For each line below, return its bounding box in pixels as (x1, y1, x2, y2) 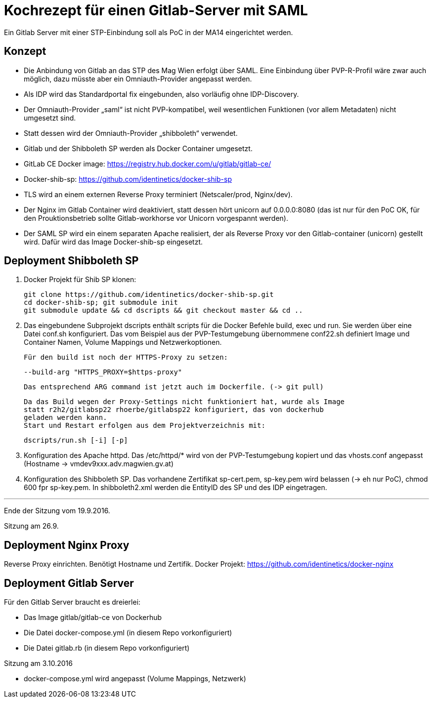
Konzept (4, 45, 46, 58)
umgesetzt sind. (24, 113, 76, 122)
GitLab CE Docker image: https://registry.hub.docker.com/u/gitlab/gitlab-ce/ (24, 159, 271, 168)
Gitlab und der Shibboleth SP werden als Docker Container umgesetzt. (24, 144, 253, 153)
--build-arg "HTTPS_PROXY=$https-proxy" (24, 368, 182, 376)
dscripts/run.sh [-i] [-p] (24, 436, 128, 445)
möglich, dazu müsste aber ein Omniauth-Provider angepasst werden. (24, 74, 252, 83)
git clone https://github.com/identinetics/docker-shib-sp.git (24, 290, 274, 299)
